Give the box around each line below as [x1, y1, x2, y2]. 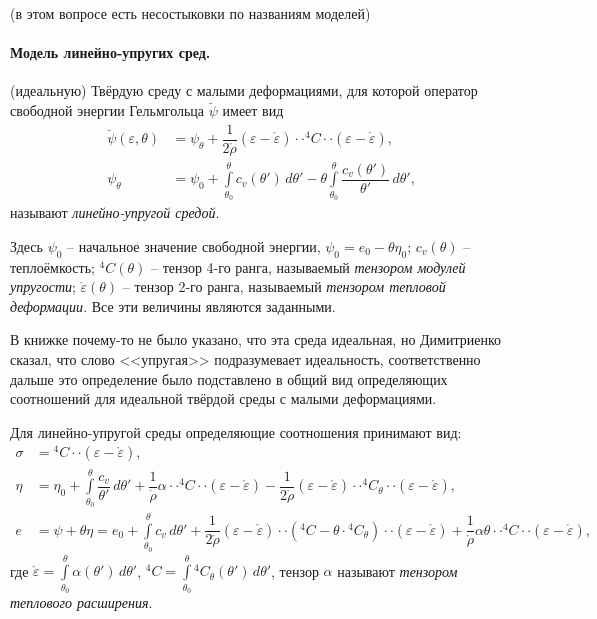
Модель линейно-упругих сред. [10, 42, 211, 63]
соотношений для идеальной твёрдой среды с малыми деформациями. [10, 388, 437, 409]
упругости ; [10, 276, 76, 297]
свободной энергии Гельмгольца [10, 99, 205, 120]
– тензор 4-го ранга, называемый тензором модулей [151, 256, 466, 277]
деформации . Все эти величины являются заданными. [10, 295, 336, 316]
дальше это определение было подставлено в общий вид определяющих [10, 368, 448, 389]
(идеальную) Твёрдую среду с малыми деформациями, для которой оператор [10, 80, 478, 101]
